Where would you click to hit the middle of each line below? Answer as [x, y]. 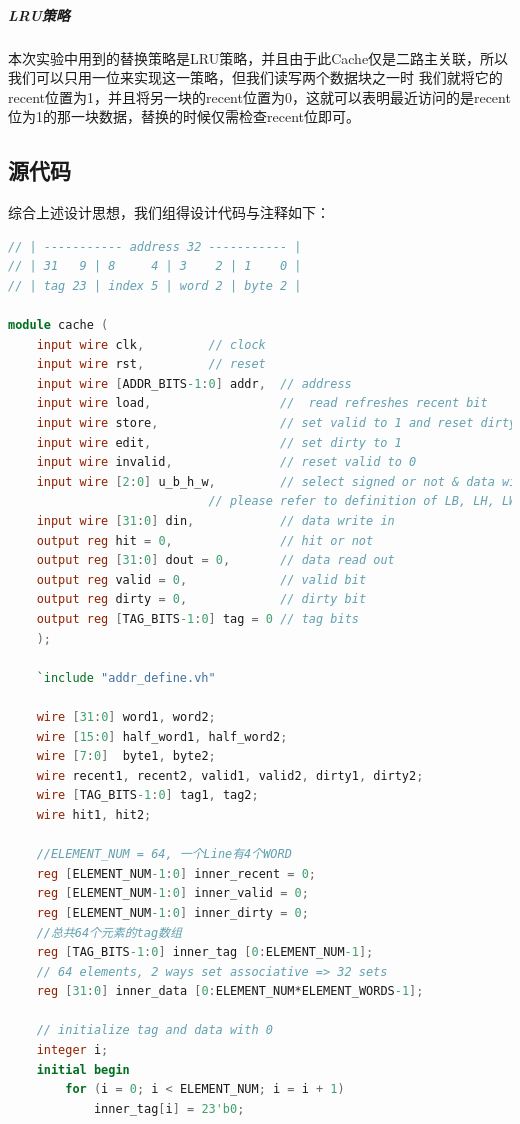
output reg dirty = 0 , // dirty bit [201, 599]
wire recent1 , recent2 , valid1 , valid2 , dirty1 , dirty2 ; [230, 775]
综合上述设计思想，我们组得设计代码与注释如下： [169, 212]
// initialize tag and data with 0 [154, 1030]
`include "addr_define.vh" [126, 677]
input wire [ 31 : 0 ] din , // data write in [215, 521]
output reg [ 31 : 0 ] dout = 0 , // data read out [215, 560]
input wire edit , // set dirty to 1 [219, 442]
